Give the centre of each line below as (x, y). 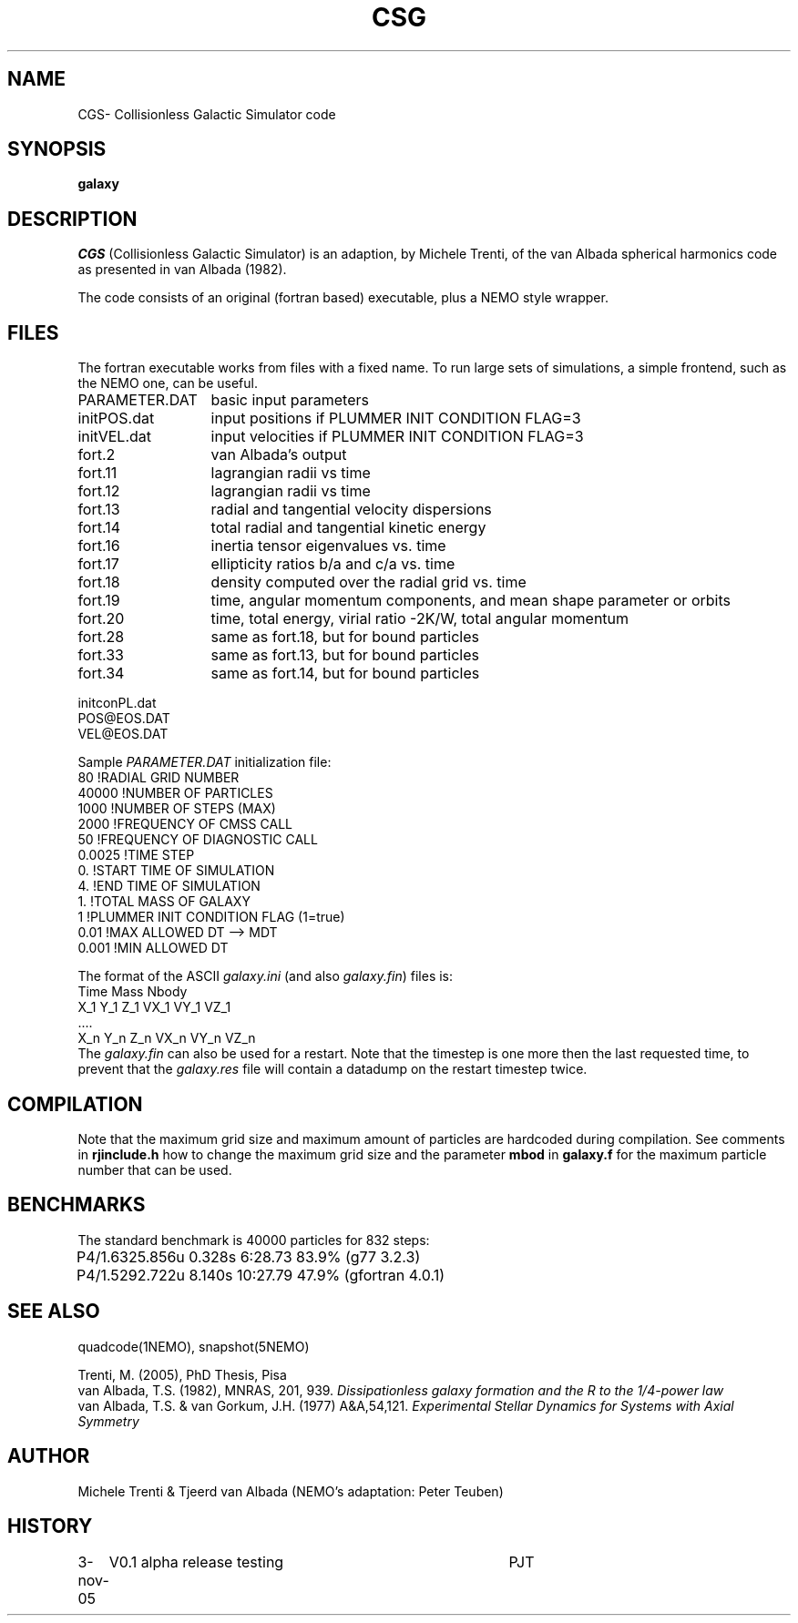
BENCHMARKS (77, 1205)
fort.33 (101, 655)
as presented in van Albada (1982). (182, 270)
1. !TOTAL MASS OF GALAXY (164, 902)
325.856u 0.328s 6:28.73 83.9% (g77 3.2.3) (270, 1256)
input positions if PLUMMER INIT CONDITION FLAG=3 (396, 419)
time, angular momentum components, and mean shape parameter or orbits (471, 601)
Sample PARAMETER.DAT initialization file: (205, 762)
